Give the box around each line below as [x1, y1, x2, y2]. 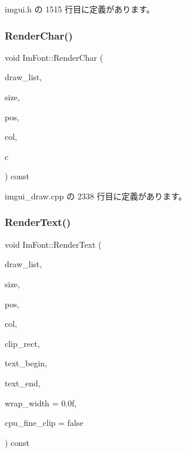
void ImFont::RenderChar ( [5, 51, 103, 63]
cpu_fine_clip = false [5, 416, 84, 429]
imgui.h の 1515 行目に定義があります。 [5, 3, 155, 15]
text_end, [5, 376, 41, 389]
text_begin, [5, 357, 47, 369]
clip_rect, [5, 337, 40, 349]
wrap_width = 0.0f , [5, 396, 77, 409]
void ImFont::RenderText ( [5, 238, 102, 250]
